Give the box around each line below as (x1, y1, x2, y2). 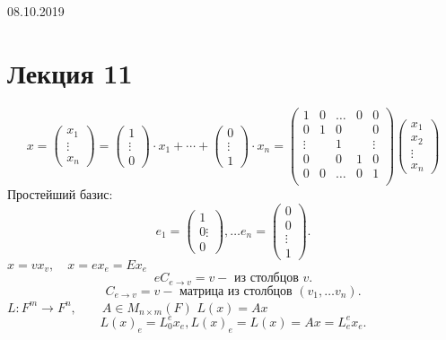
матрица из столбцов (179, 284, 293, 298)
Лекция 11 (7, 54, 133, 91)
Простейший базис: (7, 184, 113, 203)
